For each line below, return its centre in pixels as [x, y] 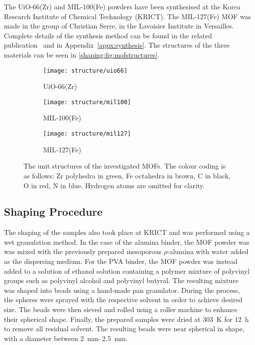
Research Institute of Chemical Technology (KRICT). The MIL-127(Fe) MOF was [127, 16]
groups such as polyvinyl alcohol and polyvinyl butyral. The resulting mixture [121, 280]
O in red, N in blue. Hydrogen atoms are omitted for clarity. [114, 185]
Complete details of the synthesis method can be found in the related [108, 35]
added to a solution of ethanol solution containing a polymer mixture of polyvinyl [127, 271]
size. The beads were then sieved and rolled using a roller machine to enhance [121, 309]
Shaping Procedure [53, 212]
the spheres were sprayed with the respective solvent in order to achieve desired [123, 300]
